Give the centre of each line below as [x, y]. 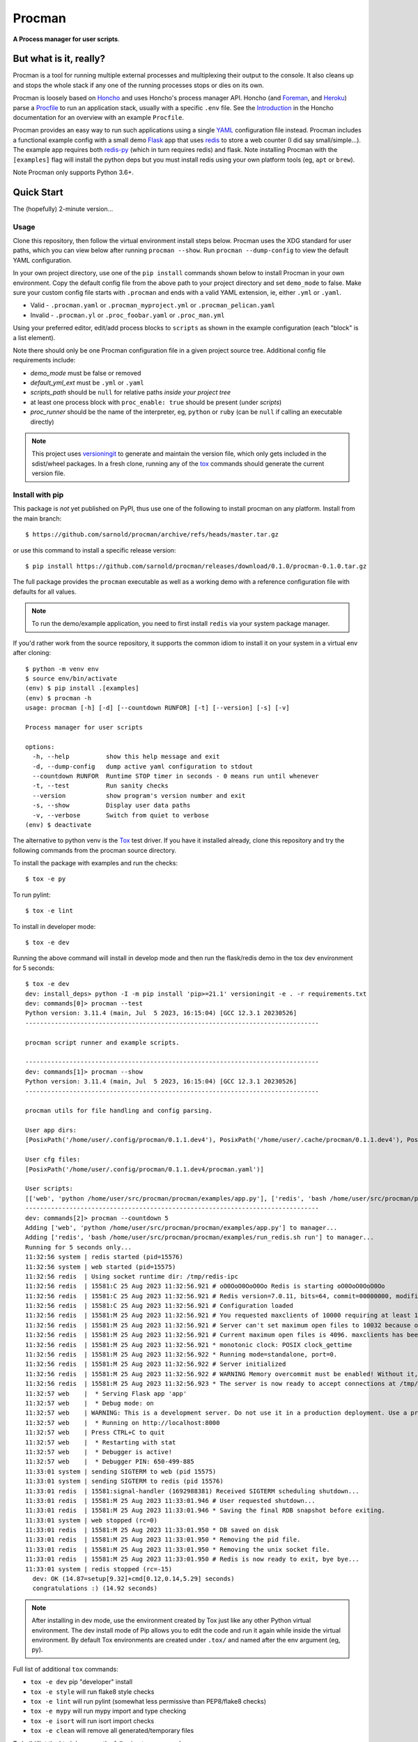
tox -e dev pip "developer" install [81, 1682]
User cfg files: [53, 1159]
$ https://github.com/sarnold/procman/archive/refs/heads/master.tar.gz [152, 534]
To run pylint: [32, 895]
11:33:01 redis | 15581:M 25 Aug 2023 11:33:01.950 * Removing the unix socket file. [178, 1549]
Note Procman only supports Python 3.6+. [73, 172]
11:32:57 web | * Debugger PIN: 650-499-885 [110, 1462]
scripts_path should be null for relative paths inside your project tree [131, 392]
